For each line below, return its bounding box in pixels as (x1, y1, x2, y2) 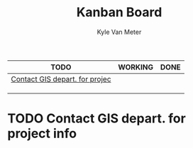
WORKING (118, 62, 154, 72)
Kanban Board (76, 4, 162, 21)
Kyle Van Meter (96, 28, 142, 36)
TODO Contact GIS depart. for (7, 110, 186, 127)
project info (7, 125, 77, 142)
